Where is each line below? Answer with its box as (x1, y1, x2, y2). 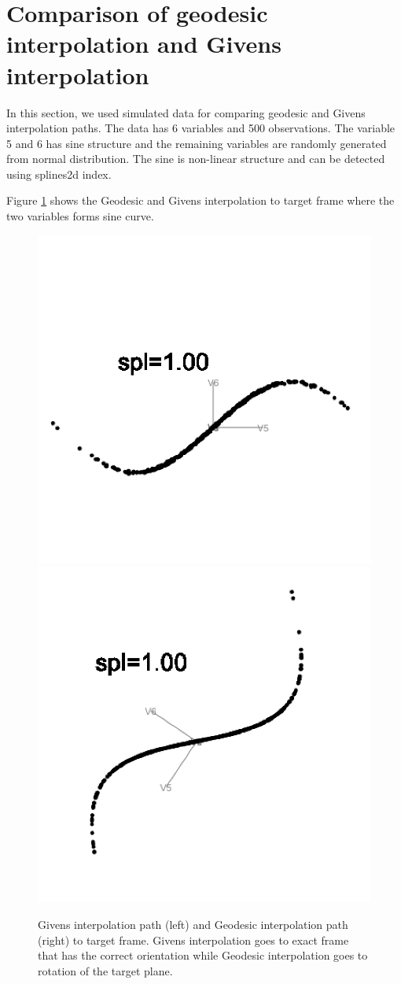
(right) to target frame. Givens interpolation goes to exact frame (38, 931, 349, 948)
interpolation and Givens (6, 28, 281, 60)
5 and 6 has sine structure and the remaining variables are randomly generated (6, 135, 387, 151)
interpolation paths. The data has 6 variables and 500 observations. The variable (6, 120, 395, 136)
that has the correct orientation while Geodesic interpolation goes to (38, 947, 368, 964)
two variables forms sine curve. (6, 208, 154, 224)
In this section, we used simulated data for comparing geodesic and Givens (6, 104, 366, 120)
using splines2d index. (6, 165, 112, 182)
